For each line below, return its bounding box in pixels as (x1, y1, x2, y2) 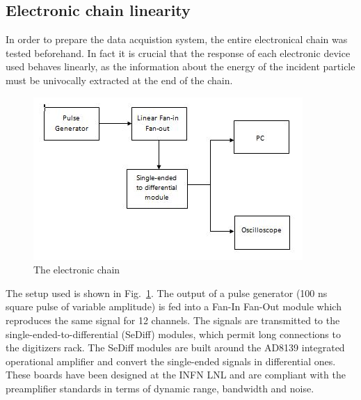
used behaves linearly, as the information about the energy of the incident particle (6, 59, 355, 74)
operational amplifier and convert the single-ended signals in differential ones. (6, 353, 336, 368)
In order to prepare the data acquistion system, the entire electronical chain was (6, 32, 348, 47)
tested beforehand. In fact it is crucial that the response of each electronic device (6, 45, 351, 60)
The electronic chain (33, 262, 120, 277)
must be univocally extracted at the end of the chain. (6, 72, 233, 87)
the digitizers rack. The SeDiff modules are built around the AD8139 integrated (6, 340, 345, 355)
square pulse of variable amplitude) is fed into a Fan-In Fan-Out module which (6, 299, 342, 314)
